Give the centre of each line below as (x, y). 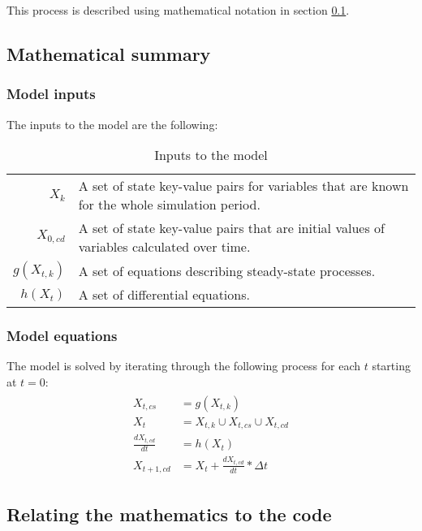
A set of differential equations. (164, 295)
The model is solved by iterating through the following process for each (184, 366)
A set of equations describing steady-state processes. (227, 270)
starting (391, 366)
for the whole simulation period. (169, 205)
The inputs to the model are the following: (112, 124)
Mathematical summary (109, 53)
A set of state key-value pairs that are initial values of (231, 228)
